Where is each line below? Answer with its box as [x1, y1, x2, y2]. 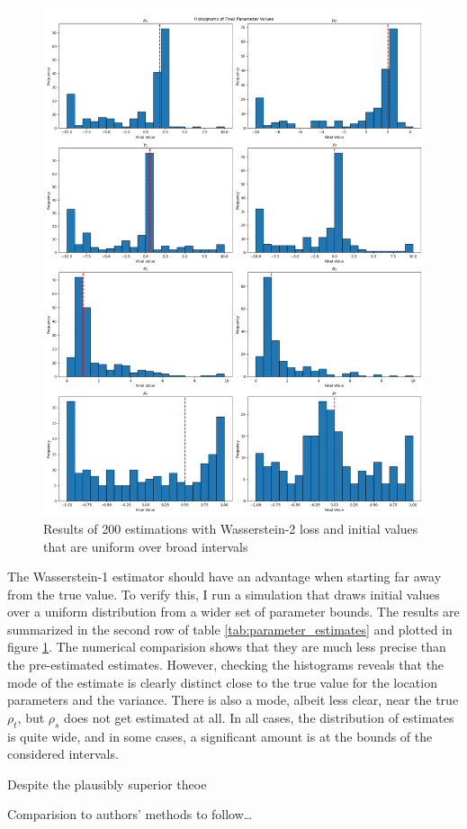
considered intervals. [7, 744, 119, 763]
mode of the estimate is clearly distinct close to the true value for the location [7, 672, 437, 691]
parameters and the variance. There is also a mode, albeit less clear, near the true [7, 690, 459, 709]
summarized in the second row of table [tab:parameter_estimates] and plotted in [7, 619, 453, 638]
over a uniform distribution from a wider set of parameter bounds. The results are [7, 602, 460, 621]
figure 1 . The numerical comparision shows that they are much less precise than [7, 637, 446, 656]
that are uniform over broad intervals [43, 536, 248, 555]
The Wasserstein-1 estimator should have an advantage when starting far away [7, 567, 442, 586]
